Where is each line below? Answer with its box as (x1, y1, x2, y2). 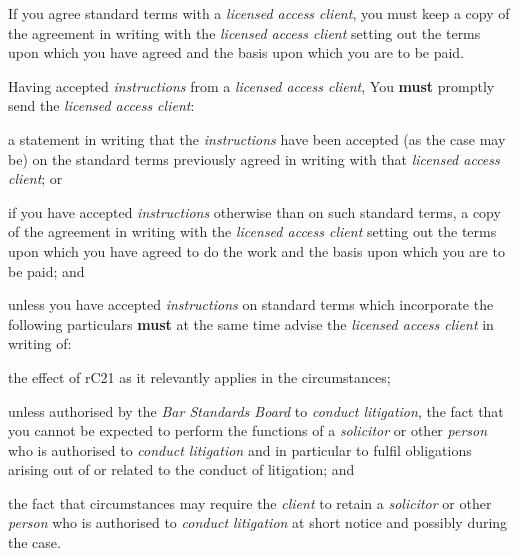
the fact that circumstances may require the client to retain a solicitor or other (8, 492, 492, 513)
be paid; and (8, 260, 85, 281)
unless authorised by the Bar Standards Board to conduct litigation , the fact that (8, 400, 504, 421)
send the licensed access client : (8, 95, 195, 116)
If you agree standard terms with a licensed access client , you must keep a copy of (8, 3, 510, 23)
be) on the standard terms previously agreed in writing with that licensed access (8, 148, 500, 169)
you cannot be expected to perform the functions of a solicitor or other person (8, 420, 488, 441)
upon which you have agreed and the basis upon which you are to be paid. (8, 42, 465, 63)
